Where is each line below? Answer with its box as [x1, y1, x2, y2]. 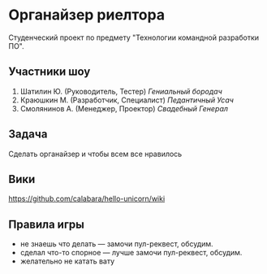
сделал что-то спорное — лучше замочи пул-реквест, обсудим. [19, 248, 243, 258]
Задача [8, 128, 48, 141]
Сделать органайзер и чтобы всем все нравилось [8, 149, 183, 159]
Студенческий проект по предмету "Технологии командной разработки [8, 33, 260, 42]
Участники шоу [8, 65, 91, 79]
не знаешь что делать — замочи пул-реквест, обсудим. [19, 239, 213, 249]
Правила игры [8, 217, 85, 231]
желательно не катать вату [19, 256, 115, 266]
